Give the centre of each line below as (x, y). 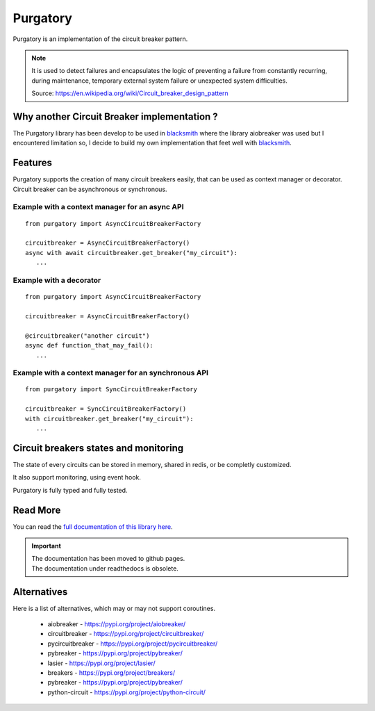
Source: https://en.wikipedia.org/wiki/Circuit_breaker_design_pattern (130, 93)
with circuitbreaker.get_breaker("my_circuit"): (109, 418)
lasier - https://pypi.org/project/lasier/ (101, 663)
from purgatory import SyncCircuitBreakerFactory (111, 390)
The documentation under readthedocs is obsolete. (105, 568)
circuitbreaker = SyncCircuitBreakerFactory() (106, 409)
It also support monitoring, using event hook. (77, 477)
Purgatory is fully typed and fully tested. (70, 490)
